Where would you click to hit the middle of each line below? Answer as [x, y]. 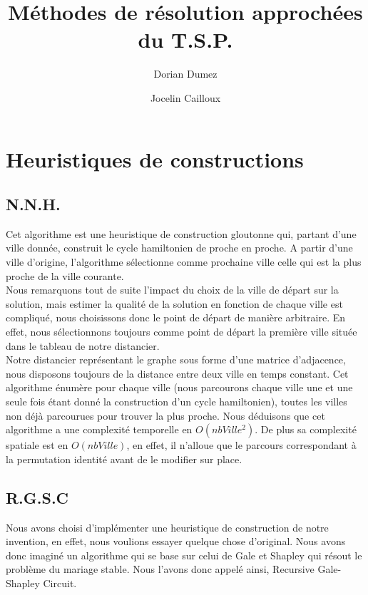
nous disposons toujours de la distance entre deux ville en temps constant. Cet [177, 373]
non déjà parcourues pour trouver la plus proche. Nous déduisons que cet [165, 415]
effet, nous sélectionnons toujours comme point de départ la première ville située [182, 332]
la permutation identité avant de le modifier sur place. [124, 459]
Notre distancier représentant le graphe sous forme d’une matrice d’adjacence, [176, 359]
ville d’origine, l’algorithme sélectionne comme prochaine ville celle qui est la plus [184, 262]
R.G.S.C [37, 497]
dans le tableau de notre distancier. [83, 345]
